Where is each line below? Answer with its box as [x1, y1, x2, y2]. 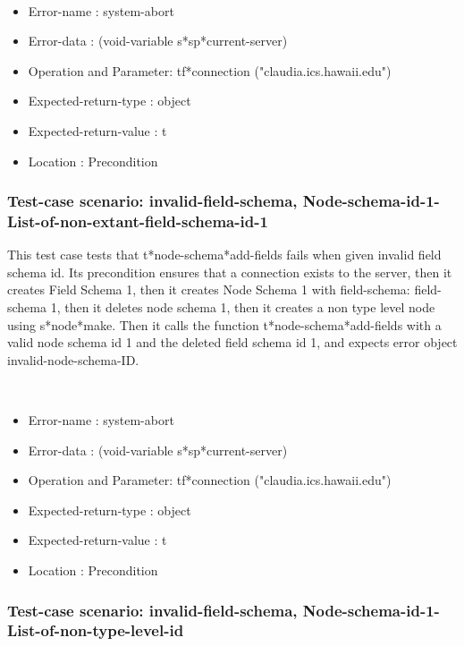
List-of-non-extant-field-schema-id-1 [7, 210, 268, 232]
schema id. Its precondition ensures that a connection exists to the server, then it [7, 262, 452, 281]
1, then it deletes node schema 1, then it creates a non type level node [50, 298, 435, 317]
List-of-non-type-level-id [7, 619, 184, 642]
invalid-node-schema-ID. [7, 350, 139, 369]
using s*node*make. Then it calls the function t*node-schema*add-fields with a [7, 315, 442, 334]
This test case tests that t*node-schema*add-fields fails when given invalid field [7, 245, 442, 264]
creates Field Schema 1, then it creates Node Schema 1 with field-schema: [7, 280, 410, 299]
